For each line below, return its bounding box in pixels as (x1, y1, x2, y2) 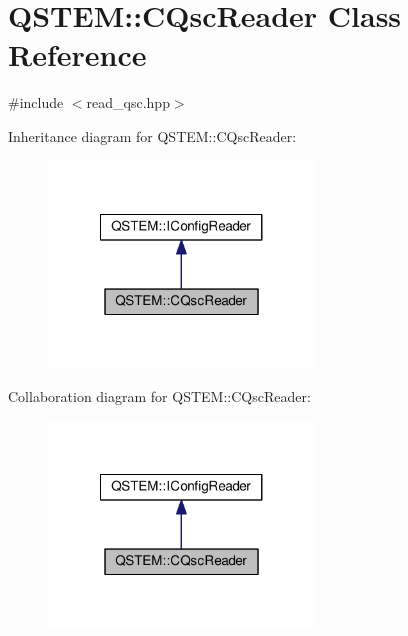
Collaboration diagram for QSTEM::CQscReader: (8, 385, 311, 406)
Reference (8, 34, 147, 75)
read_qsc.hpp (86, 92, 170, 113)
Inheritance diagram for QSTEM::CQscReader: (8, 125, 297, 146)
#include (8, 92, 64, 113)
